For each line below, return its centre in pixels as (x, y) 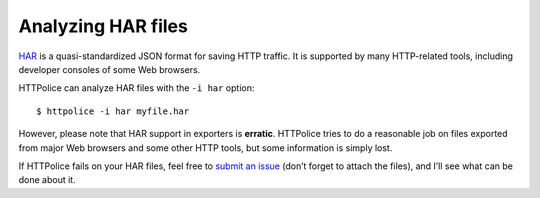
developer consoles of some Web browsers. (109, 69)
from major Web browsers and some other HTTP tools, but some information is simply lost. (205, 147)
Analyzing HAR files (103, 26)
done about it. (47, 180)
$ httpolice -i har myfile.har (113, 111)
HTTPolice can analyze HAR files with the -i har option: (136, 88)
